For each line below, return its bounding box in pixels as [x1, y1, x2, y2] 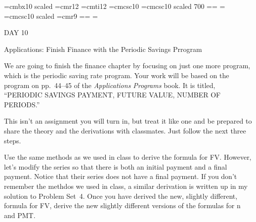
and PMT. [4, 210, 36, 220]
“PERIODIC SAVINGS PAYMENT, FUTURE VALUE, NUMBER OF [4, 89, 221, 100]
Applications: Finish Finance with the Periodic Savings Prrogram [4, 44, 202, 54]
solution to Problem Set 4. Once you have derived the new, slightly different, [4, 190, 238, 201]
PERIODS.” [4, 99, 40, 109]
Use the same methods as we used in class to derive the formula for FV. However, [4, 152, 252, 162]
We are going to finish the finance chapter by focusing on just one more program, [4, 60, 251, 71]
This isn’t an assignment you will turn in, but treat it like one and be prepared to [4, 116, 252, 126]
